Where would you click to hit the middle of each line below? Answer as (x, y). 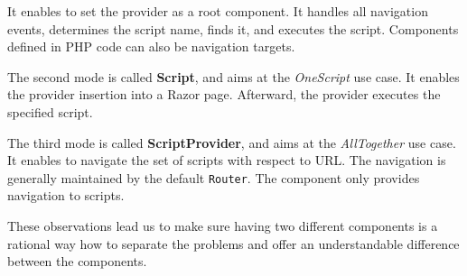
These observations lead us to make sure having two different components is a (223, 225)
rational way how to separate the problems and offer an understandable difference (233, 243)
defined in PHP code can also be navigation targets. (151, 46)
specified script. (50, 111)
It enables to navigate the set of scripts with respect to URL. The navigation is (227, 160)
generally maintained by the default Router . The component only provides (214, 177)
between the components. (77, 261)
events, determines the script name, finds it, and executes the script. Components (233, 28)
